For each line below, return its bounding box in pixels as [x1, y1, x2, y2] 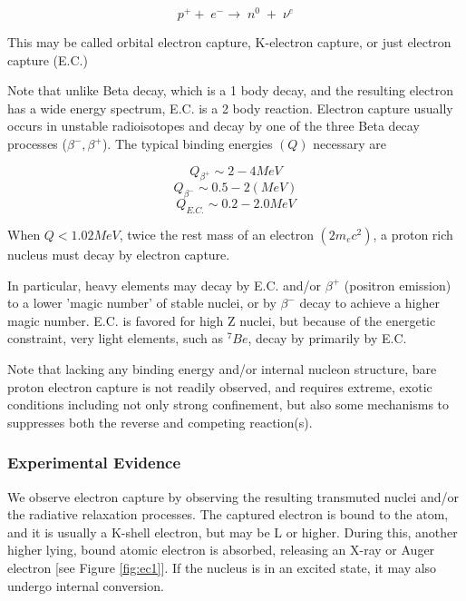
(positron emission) [344, 275, 451, 294]
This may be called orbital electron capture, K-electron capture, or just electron [7, 33, 451, 52]
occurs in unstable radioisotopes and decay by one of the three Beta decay [7, 116, 420, 135]
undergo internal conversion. [7, 576, 164, 595]
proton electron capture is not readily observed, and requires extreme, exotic [7, 377, 432, 396]
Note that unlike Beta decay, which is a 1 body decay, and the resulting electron [7, 81, 453, 100]
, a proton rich [373, 225, 453, 244]
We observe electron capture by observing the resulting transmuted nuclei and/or [7, 487, 459, 506]
